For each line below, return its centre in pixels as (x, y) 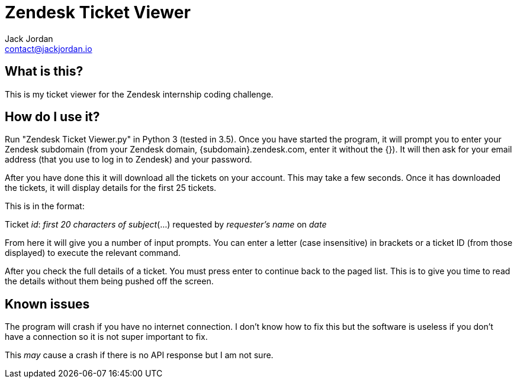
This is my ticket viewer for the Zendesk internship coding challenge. (139, 94)
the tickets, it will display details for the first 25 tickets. (111, 188)
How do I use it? (52, 117)
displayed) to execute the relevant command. (93, 253)
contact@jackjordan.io (49, 48)
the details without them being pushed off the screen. (109, 281)
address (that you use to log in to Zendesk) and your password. (129, 160)
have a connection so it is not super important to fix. (106, 337)
